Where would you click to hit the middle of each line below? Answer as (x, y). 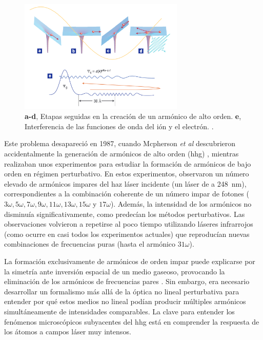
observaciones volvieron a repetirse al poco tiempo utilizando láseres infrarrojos (129, 224)
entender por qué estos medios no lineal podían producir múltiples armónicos (125, 301)
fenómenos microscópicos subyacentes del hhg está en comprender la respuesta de (132, 321)
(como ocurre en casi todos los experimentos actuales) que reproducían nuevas (127, 234)
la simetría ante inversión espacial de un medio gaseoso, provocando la (115, 271)
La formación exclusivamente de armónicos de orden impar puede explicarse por (130, 261)
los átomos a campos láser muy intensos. (68, 332)
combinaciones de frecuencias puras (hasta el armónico (90, 244)
